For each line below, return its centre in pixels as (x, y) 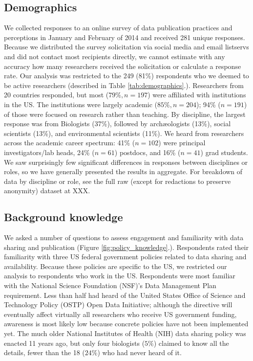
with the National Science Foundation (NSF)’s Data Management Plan (110, 285)
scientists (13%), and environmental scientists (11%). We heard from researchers (124, 133)
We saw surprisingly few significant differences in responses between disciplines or (126, 162)
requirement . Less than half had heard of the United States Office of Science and (125, 295)
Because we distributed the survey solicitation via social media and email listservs (126, 47)
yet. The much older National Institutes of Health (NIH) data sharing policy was (125, 333)
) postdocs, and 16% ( (148, 152)
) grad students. (224, 152)
